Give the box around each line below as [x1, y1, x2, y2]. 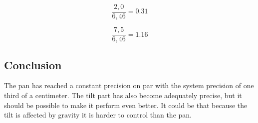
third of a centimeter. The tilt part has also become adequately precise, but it [4, 90, 242, 100]
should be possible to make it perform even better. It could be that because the [4, 100, 248, 110]
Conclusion [4, 57, 62, 72]
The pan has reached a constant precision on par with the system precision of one [4, 80, 254, 91]
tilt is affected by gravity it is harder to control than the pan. [4, 110, 192, 120]
